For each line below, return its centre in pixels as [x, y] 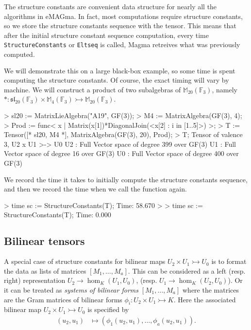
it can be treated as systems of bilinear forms [71, 289]
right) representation [35, 280]
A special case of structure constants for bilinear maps [85, 261]
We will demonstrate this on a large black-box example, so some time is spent [120, 70]
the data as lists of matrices [45, 270]
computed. [19, 54]
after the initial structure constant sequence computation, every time [106, 35]
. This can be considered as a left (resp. [187, 270]
